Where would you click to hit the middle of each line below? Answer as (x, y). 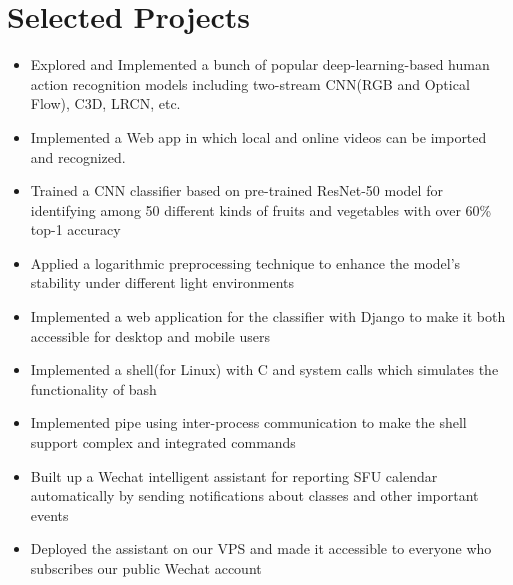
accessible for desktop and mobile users (150, 335)
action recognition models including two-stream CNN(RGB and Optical (250, 83)
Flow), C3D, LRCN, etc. (105, 103)
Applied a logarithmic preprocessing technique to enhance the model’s (245, 262)
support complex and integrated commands (163, 442)
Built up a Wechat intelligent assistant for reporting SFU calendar (234, 475)
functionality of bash (93, 388)
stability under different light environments (162, 282)
